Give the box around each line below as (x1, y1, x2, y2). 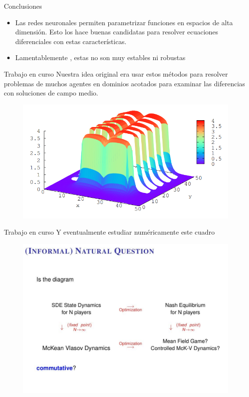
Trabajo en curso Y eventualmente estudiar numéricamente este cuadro (4, 227, 215, 237)
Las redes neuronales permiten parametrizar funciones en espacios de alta (15, 17, 233, 27)
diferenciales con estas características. (15, 36, 127, 46)
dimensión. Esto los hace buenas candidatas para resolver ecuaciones (15, 27, 219, 37)
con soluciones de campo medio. (4, 88, 98, 98)
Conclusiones (4, 1, 42, 11)
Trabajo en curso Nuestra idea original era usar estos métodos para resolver (4, 68, 228, 79)
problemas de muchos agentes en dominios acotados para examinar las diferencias (4, 78, 245, 88)
